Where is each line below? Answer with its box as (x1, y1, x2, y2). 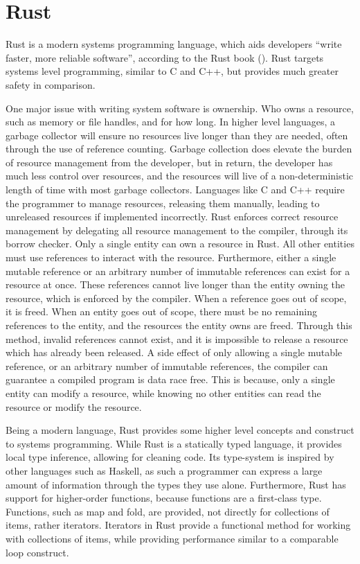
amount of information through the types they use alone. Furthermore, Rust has (6, 477, 346, 491)
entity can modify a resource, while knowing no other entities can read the (6, 385, 321, 400)
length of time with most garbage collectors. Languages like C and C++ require (6, 182, 345, 197)
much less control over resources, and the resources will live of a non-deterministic (6, 168, 354, 183)
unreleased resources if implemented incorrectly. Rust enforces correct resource (6, 209, 339, 224)
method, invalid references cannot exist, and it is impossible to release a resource (6, 331, 348, 346)
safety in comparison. (6, 77, 96, 91)
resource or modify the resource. (6, 399, 142, 414)
